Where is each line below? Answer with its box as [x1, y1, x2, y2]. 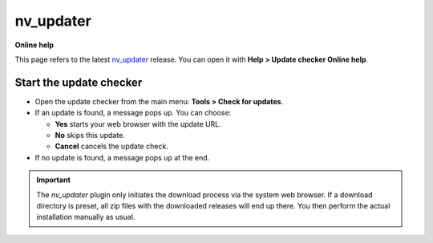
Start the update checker [14, 75, 143, 89]
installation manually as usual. [36, 213, 136, 222]
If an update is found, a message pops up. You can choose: [34, 108, 232, 118]
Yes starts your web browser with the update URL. [55, 119, 222, 128]
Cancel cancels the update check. [55, 141, 168, 152]
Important [36, 175, 71, 184]
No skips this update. [55, 131, 126, 140]
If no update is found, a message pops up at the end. [34, 152, 210, 162]
